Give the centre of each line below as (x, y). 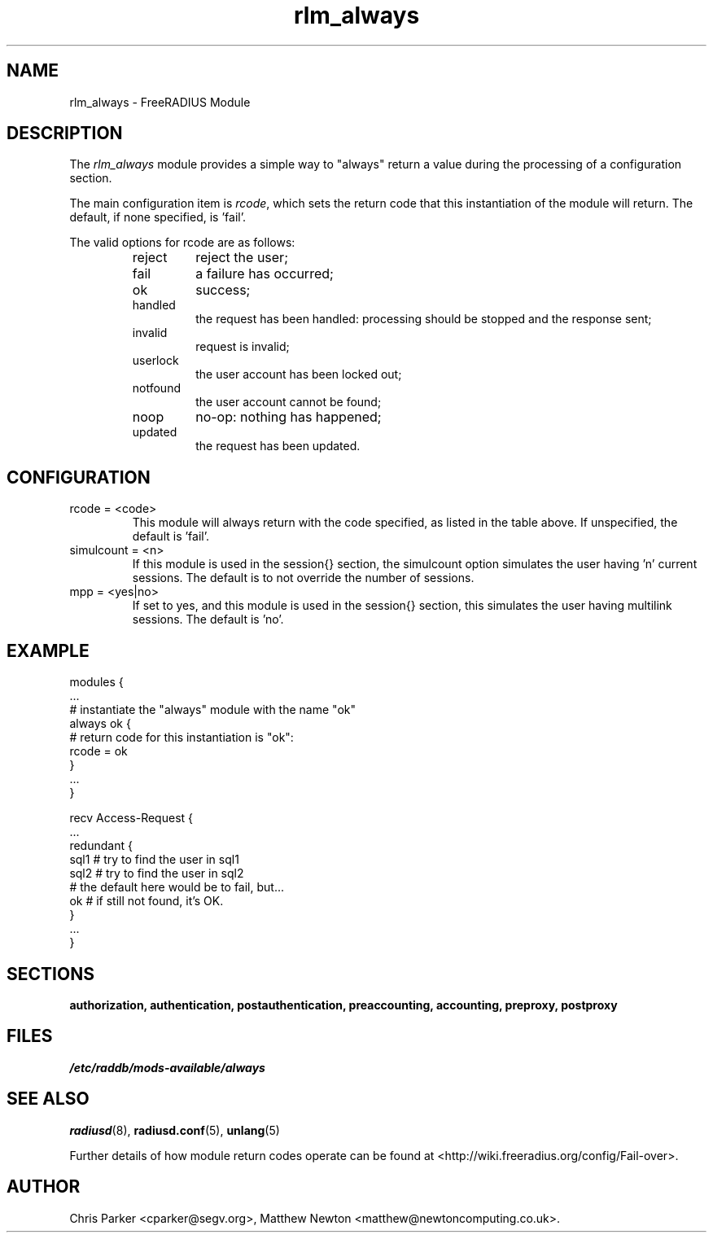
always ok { (100, 724)
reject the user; (242, 258)
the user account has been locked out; (299, 374)
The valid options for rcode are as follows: (182, 243)
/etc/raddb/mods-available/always (167, 1067)
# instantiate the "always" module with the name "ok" (212, 710)
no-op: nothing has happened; (289, 417)
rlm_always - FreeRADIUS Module (160, 102)
